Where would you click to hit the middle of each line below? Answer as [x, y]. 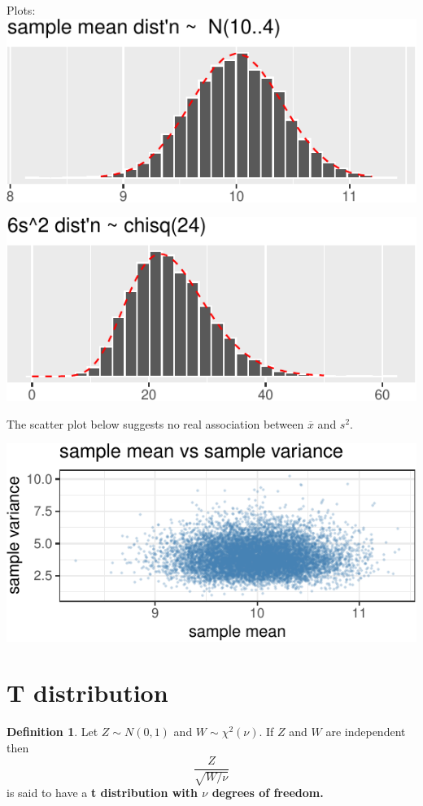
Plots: [21, 10]
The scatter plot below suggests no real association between [155, 423]
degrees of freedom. [268, 793]
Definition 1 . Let [52, 732]
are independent [366, 732]
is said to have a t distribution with [102, 793]
